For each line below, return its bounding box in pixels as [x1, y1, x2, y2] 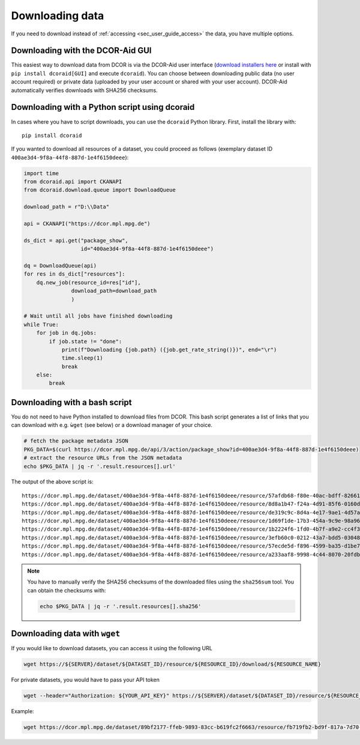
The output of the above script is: [11, 478, 94, 486]
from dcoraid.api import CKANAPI [23, 178, 122, 185]
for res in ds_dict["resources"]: [23, 271, 125, 277]
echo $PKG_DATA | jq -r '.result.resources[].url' [23, 463, 176, 469]
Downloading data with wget [11, 629, 121, 639]
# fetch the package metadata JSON [23, 438, 128, 444]
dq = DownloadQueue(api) [23, 262, 97, 269]
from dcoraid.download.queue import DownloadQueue [23, 187, 176, 193]
